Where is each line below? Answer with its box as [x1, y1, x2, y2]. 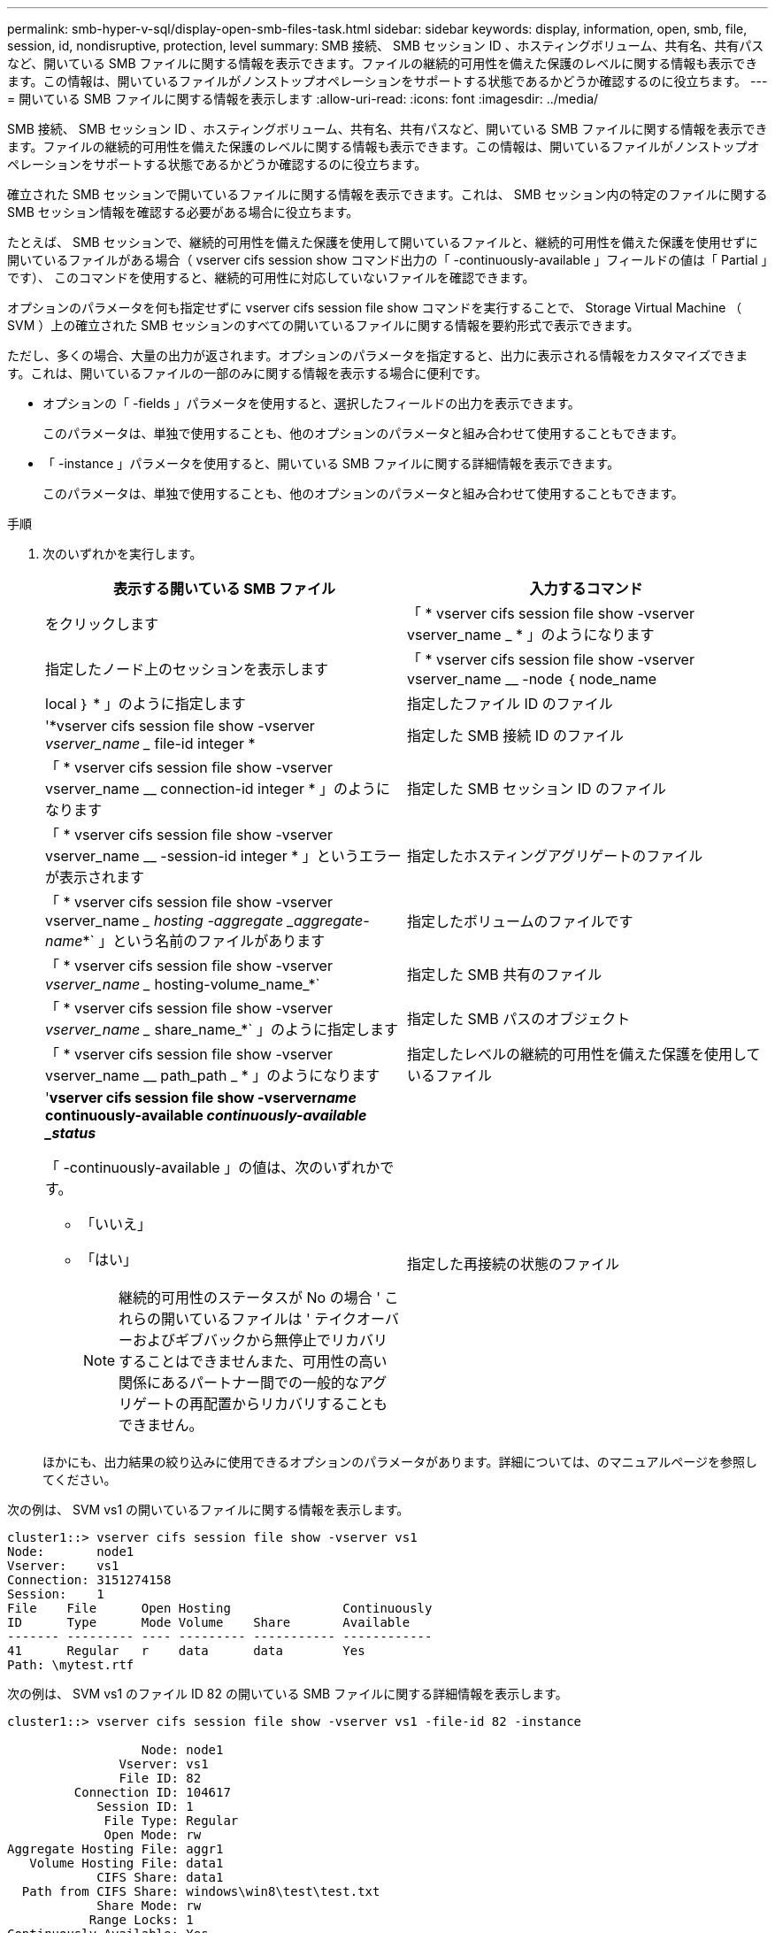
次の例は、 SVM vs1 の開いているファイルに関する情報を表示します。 [7, 1502, 410, 1517]
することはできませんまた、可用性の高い [119, 1352, 387, 1370]
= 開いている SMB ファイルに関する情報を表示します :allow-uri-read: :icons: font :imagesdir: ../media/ [7, 91, 599, 106]
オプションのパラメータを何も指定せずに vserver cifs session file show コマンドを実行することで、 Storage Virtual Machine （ [7, 300, 742, 315]
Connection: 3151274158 [7, 1573, 172, 1587]
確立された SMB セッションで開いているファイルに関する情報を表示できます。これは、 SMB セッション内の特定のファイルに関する [7, 187, 768, 202]
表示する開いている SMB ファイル [112, 580, 336, 597]
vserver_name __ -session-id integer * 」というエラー [45, 847, 402, 865]
